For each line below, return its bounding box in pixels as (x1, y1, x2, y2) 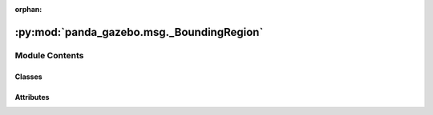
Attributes (14, 92, 50, 101)
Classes (14, 72, 43, 81)
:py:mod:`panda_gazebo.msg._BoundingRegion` (14, 25, 264, 39)
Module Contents (14, 50, 84, 61)
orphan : (14, 5, 42, 14)
